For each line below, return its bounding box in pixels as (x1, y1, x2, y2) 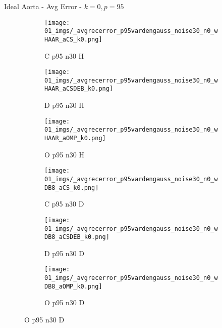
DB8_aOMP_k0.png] (44, 282, 102, 290)
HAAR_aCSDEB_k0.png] (44, 85, 114, 93)
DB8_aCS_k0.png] (44, 184, 99, 191)
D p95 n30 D (44, 248, 84, 258)
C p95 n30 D (44, 198, 84, 209)
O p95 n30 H (44, 149, 84, 159)
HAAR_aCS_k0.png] (44, 35, 102, 43)
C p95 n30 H (44, 50, 84, 61)
